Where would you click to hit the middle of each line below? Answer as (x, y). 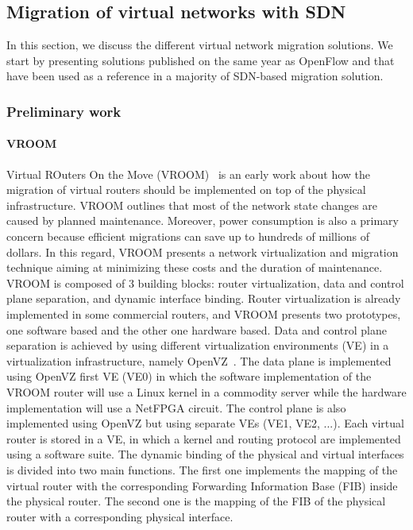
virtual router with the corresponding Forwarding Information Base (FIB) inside (202, 485)
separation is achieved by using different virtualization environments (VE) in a (198, 345)
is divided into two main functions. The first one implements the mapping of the (202, 469)
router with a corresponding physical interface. (120, 516)
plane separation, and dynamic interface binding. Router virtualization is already (204, 298)
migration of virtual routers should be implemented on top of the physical (186, 190)
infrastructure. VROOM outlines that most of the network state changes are (192, 205)
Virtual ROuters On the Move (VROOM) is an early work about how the (189, 174)
